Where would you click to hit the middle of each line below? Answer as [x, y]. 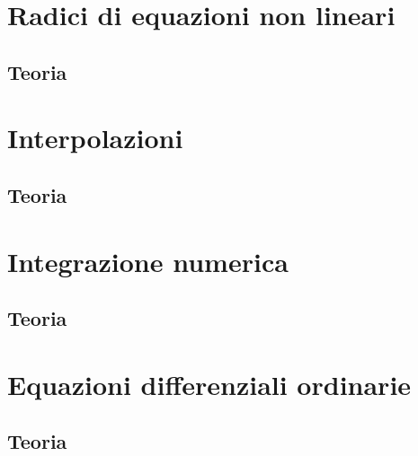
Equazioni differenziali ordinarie [209, 384]
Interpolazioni [95, 138]
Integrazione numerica [148, 261]
